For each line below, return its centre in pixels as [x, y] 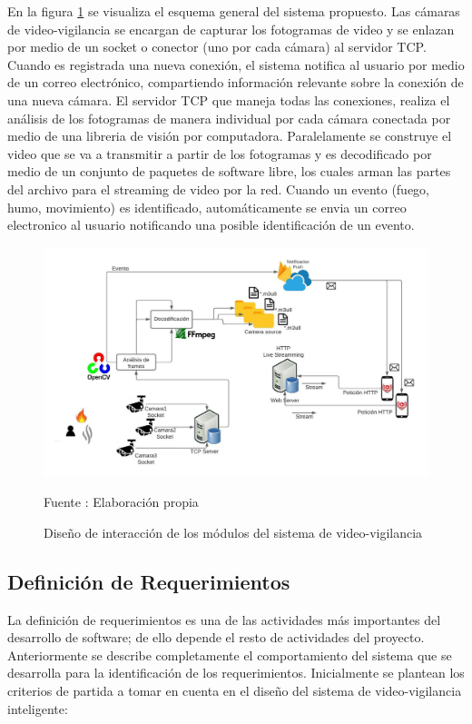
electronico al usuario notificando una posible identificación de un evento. [211, 225]
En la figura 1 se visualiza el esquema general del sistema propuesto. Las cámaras [234, 11]
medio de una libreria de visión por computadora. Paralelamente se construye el [230, 136]
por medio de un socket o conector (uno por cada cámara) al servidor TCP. [217, 47]
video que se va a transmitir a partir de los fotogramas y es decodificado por [220, 153]
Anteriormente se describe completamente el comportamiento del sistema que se [230, 655]
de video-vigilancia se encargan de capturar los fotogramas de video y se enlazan [231, 29]
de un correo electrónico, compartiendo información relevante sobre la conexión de [236, 82]
